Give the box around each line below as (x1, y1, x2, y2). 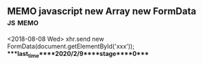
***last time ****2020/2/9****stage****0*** (7, 49, 149, 59)
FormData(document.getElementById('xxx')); (7, 41, 135, 50)
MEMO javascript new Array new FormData (7, 6, 197, 17)
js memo (7, 17, 39, 28)
